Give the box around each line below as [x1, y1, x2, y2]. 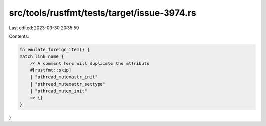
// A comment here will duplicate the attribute [30, 61, 150, 66]
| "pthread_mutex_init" [30, 88, 87, 94]
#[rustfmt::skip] [30, 67, 72, 73]
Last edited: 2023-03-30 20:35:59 [9, 25, 79, 31]
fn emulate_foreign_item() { [19, 47, 90, 52]
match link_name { [19, 54, 64, 59]
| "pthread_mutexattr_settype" [30, 81, 105, 87]
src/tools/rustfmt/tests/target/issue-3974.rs [9, 7, 197, 18]
